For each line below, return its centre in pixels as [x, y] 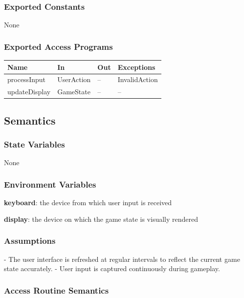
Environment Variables [50, 184]
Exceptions [136, 67]
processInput [26, 79]
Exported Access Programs [58, 46]
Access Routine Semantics [56, 290]
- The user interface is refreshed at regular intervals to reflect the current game [122, 259]
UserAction [74, 79]
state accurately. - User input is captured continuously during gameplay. [112, 268]
